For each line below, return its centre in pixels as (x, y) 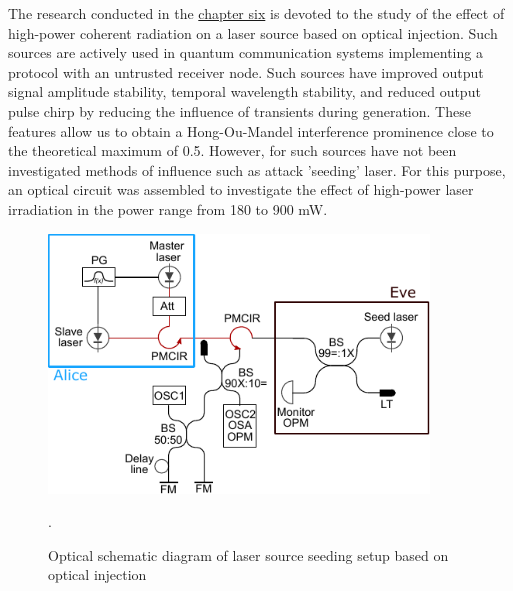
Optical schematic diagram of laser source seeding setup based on (248, 554)
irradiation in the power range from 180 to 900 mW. (168, 208)
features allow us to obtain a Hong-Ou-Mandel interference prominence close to (251, 130)
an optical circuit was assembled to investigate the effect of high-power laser (241, 189)
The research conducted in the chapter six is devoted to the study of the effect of (256, 13)
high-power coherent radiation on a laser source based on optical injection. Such (253, 32)
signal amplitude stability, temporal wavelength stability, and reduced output (244, 91)
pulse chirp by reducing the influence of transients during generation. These (239, 110)
